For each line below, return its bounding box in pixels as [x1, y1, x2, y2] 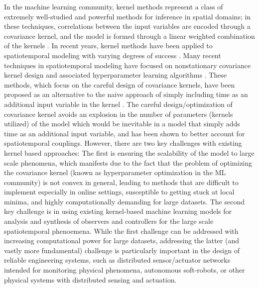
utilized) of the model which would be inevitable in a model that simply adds [4, 118, 240, 129]
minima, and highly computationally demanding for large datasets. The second [4, 196, 245, 206]
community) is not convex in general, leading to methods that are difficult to [4, 177, 239, 187]
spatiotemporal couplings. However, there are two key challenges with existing [4, 138, 242, 148]
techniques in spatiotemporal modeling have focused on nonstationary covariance [4, 60, 251, 70]
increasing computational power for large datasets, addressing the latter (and [4, 235, 239, 246]
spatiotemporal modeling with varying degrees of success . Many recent [4, 50, 221, 60]
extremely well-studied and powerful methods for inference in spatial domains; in [4, 11, 251, 21]
